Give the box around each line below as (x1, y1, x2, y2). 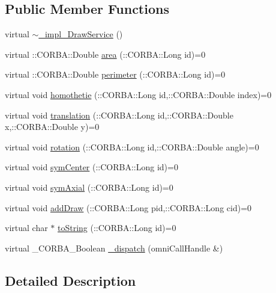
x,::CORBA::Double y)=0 (5, 120, 100, 133)
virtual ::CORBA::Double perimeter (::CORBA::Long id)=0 (5, 68, 226, 81)
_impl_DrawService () (38, 28, 123, 40)
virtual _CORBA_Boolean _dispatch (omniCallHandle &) (5, 241, 223, 254)
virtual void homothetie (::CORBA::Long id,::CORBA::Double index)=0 (5, 88, 272, 100)
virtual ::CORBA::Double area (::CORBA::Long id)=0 (5, 48, 206, 60)
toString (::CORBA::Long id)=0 (58, 221, 176, 234)
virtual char (5, 221, 48, 234)
